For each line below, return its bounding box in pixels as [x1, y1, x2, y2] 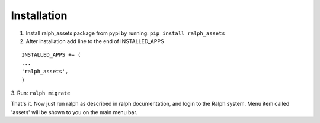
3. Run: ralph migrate [11, 89, 71, 96]
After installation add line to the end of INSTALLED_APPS [25, 37, 164, 44]
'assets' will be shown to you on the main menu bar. [11, 108, 137, 115]
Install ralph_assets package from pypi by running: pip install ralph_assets [25, 30, 225, 37]
